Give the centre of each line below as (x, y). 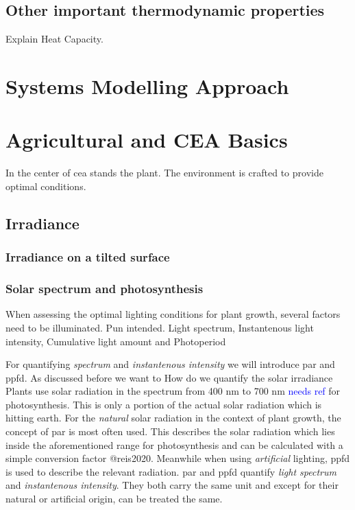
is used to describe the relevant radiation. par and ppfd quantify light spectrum (171, 471)
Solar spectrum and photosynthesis (105, 289)
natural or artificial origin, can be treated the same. (114, 499)
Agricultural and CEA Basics (147, 140)
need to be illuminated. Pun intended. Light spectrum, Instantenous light (160, 327)
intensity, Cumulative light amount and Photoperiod (116, 341)
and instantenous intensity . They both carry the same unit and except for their (172, 485)
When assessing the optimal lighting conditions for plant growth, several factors (173, 314)
